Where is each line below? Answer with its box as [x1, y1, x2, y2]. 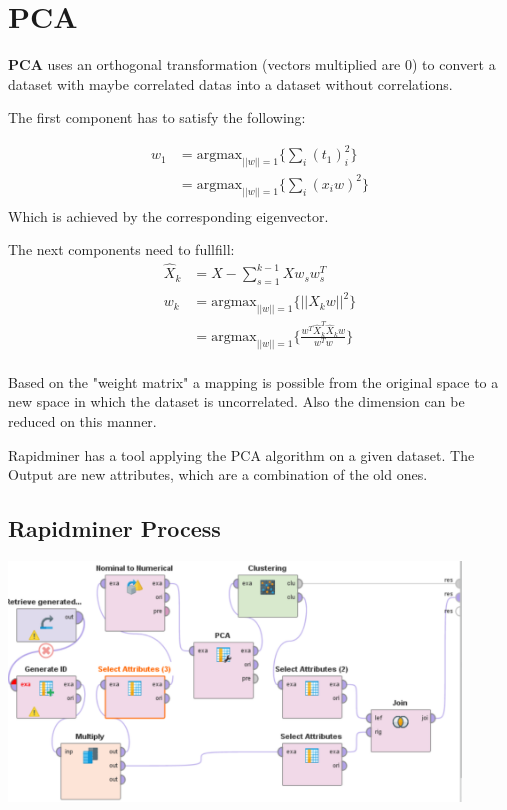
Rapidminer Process [8, 513, 221, 544]
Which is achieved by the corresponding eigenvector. [8, 205, 329, 226]
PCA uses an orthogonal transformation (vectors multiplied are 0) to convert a [8, 54, 496, 75]
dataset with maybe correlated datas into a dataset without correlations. [8, 73, 453, 94]
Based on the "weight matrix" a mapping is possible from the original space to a [8, 371, 499, 392]
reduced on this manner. [8, 411, 157, 432]
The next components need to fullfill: [8, 239, 235, 260]
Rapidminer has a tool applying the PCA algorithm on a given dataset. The [8, 444, 475, 465]
